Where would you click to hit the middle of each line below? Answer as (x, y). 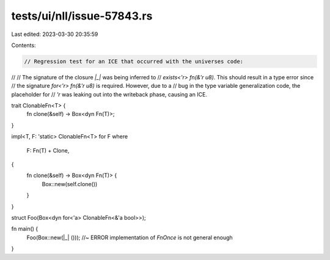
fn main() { (25, 229)
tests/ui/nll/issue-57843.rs (82, 16)
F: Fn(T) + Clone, (48, 150)
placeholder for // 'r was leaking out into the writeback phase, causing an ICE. (109, 94)
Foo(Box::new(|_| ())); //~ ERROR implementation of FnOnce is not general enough (130, 237)
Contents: (24, 45)
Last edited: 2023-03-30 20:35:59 (55, 34)
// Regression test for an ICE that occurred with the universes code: (134, 61)
